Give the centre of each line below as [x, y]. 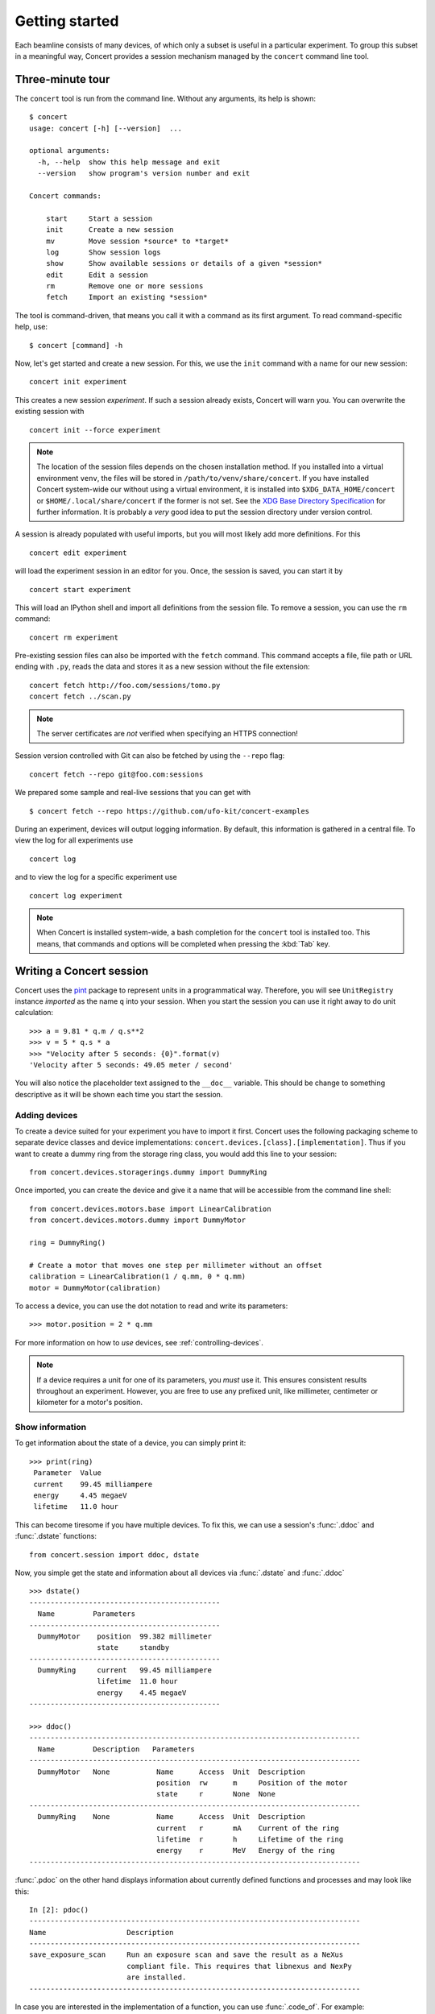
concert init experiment [78, 382]
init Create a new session [110, 230]
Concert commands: [66, 196]
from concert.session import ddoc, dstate [114, 1554]
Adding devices [46, 1115]
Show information [51, 1428]
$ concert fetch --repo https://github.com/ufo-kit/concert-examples [170, 811]
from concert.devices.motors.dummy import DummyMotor [137, 1220]
